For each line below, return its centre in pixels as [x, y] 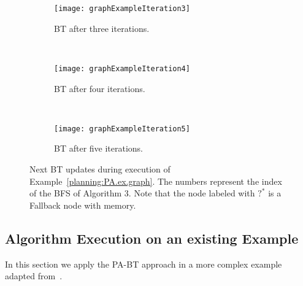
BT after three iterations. [102, 28]
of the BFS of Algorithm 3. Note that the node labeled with [142, 193]
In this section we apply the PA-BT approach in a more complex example [144, 264]
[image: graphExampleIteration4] [122, 68]
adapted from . [34, 276]
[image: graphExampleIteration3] [122, 9]
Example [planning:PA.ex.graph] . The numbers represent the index [156, 181]
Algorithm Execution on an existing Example [152, 238]
